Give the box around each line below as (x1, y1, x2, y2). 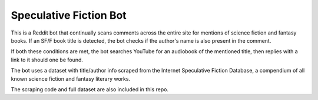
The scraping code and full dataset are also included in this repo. (11, 85, 169, 93)
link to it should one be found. (11, 56, 84, 63)
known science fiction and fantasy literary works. (11, 75, 131, 82)
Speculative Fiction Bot (11, 9, 127, 22)
